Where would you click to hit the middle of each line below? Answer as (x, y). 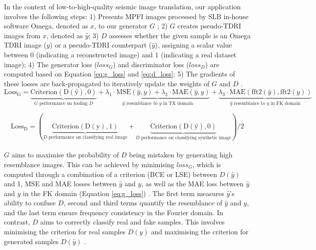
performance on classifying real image (88, 137)
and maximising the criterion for (200, 232)
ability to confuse (30, 203)
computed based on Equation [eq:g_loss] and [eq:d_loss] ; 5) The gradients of (120, 74)
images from (22, 35)
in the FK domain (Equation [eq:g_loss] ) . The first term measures (123, 193)
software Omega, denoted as (46, 26)
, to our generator (121, 26)
